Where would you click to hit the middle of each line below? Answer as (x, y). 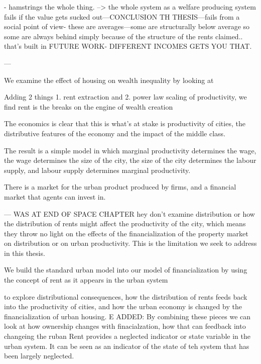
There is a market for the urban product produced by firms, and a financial (120, 187)
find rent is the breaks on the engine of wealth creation (89, 106)
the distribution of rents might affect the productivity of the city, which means (125, 223)
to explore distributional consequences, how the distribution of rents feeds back (126, 296)
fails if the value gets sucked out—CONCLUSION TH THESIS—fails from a (122, 16)
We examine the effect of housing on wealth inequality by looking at (109, 80)
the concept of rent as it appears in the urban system (86, 280)
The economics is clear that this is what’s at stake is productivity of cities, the (125, 123)
